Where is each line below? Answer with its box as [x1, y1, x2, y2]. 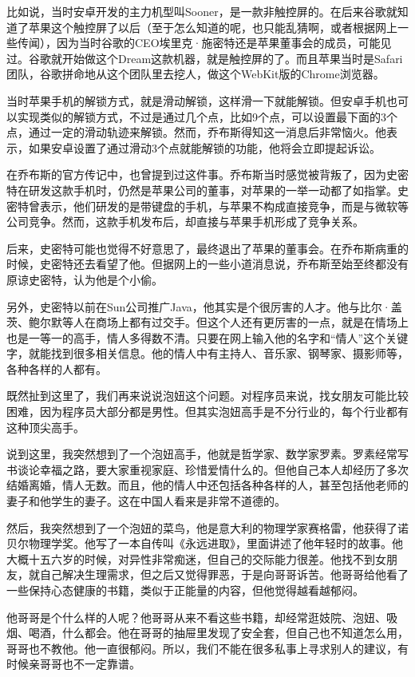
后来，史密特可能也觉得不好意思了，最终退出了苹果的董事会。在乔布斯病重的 [6, 240, 409, 256]
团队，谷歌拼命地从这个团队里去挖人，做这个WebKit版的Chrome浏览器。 [6, 65, 385, 82]
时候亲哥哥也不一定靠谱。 [6, 655, 140, 672]
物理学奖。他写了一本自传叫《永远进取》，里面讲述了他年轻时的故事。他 [28, 535, 403, 552]
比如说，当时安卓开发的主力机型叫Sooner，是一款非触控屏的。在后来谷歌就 [6, 3, 397, 19]
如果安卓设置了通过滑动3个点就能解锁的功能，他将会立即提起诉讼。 [28, 139, 381, 156]
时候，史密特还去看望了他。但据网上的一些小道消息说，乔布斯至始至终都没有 [6, 255, 409, 272]
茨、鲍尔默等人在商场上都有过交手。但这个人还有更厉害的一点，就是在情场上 [6, 314, 409, 331]
